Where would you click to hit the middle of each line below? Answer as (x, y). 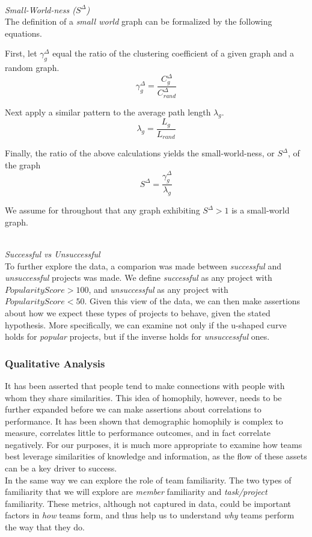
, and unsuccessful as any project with (158, 289)
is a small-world (261, 210)
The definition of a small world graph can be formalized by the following (139, 21)
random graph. (32, 68)
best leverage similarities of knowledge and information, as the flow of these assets (156, 456)
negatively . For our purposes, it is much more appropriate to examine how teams (154, 444)
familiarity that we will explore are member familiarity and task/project (136, 492)
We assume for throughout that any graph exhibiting (102, 210)
